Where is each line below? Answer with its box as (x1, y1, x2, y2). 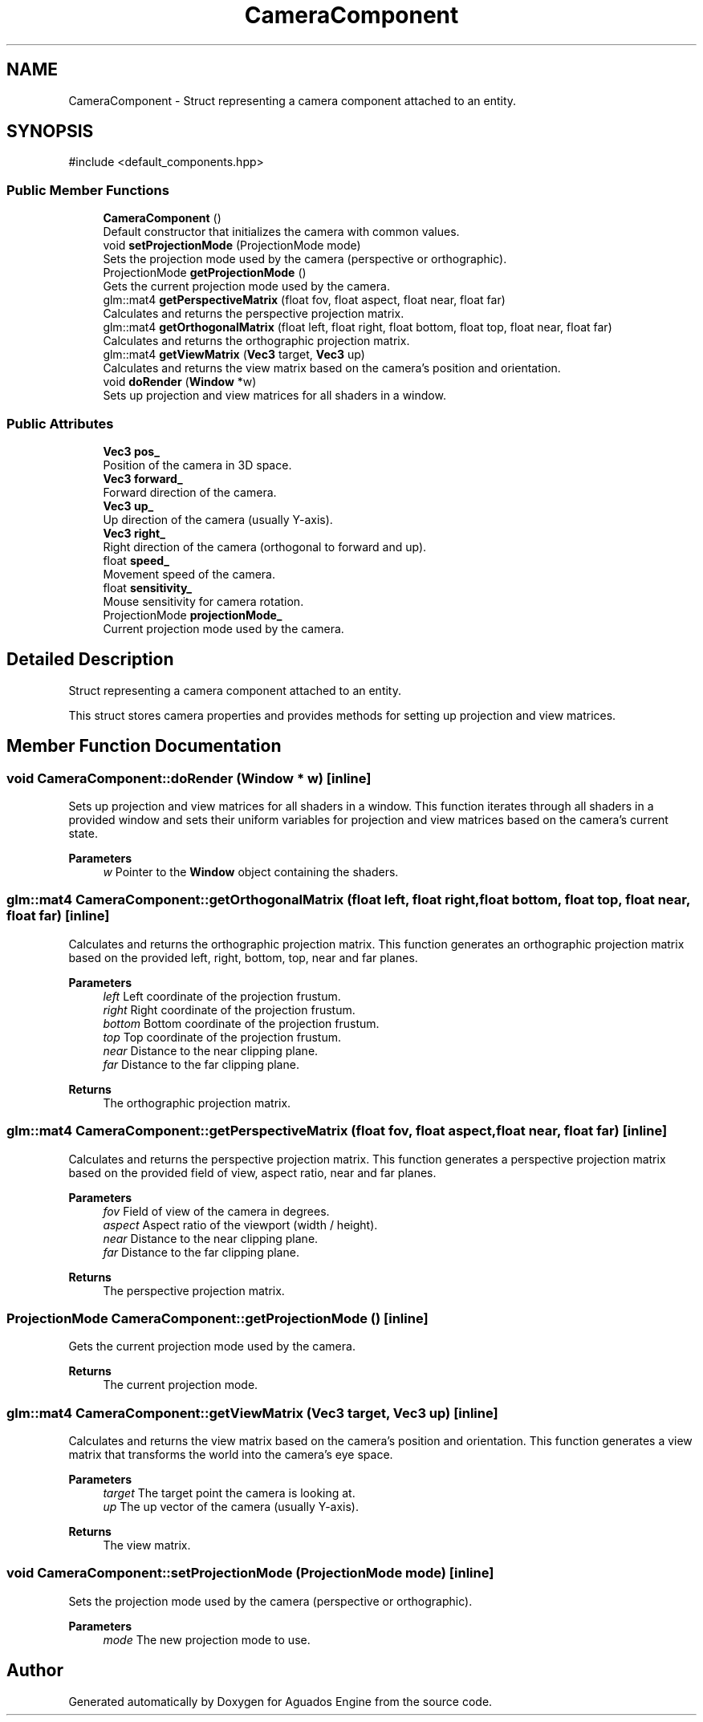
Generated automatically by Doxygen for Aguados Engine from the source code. (68, 1694, 493, 1708)
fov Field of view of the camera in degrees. (103, 1204, 330, 1218)
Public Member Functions (6, 181, 169, 198)
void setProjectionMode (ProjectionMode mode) (103, 238, 361, 253)
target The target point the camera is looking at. (103, 1486, 356, 1500)
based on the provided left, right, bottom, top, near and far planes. (68, 950, 418, 965)
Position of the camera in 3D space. (103, 457, 292, 472)
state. (68, 826, 98, 840)
